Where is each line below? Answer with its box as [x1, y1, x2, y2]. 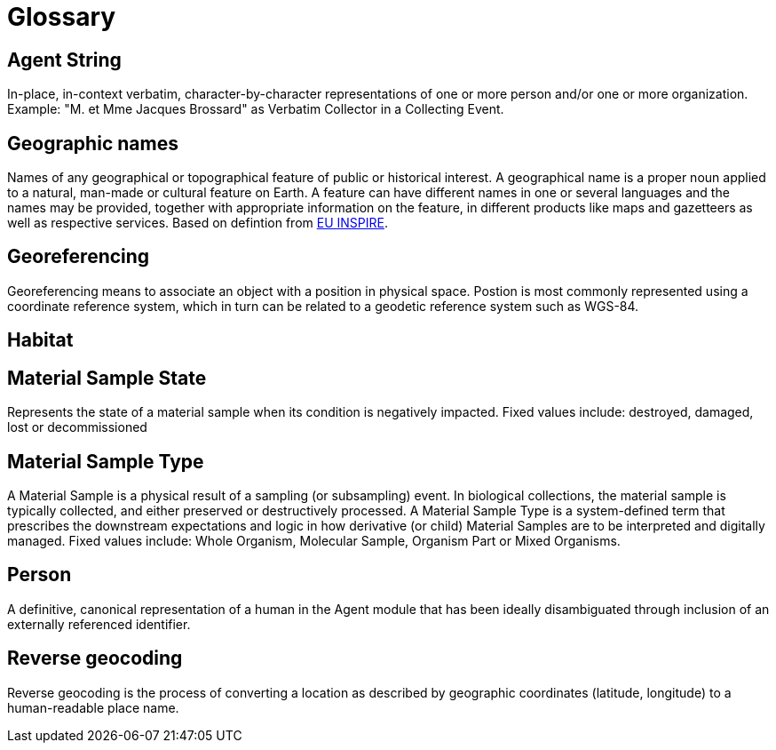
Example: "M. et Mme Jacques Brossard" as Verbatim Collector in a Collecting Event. [7, 101, 504, 117]
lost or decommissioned [7, 419, 147, 435]
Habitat [7, 329, 74, 352]
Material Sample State [7, 366, 207, 389]
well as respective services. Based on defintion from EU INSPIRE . [7, 215, 388, 231]
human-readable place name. [7, 699, 179, 715]
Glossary [7, 2, 116, 32]
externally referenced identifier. [7, 616, 191, 632]
